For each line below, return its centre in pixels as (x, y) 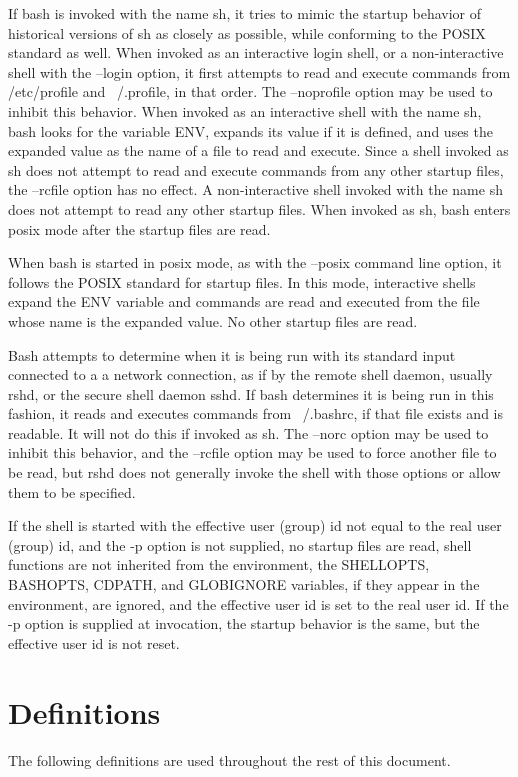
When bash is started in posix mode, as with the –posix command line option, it (255, 262)
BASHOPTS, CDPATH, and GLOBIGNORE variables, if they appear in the (244, 584)
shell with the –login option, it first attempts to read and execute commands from (259, 71)
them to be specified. (72, 491)
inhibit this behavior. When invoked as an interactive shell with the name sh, (245, 110)
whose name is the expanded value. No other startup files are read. (213, 320)
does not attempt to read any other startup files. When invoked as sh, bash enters (259, 208)
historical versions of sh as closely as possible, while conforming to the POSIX (247, 32)
